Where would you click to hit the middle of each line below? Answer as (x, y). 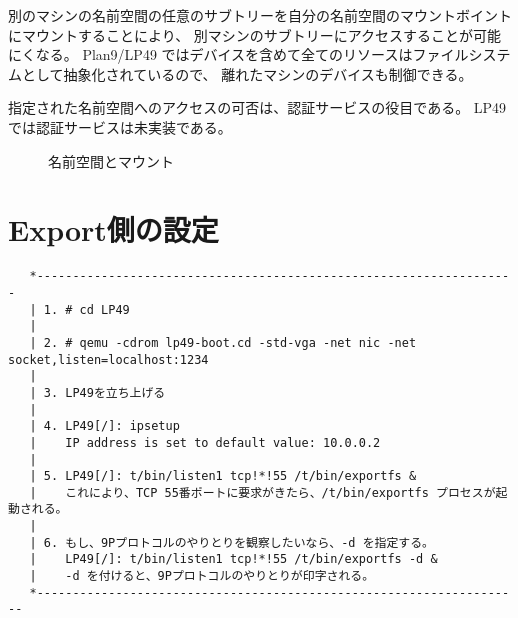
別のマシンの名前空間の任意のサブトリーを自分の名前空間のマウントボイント (260, 15)
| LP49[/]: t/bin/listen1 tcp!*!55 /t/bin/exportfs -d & (233, 559)
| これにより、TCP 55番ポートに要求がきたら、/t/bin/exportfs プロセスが (262, 492)
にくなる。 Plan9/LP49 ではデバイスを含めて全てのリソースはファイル (238, 54)
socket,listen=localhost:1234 (108, 359)
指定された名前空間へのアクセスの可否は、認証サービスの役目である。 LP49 (257, 107)
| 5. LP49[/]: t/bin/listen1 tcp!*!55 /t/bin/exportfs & (223, 476)
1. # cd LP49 (86, 309)
